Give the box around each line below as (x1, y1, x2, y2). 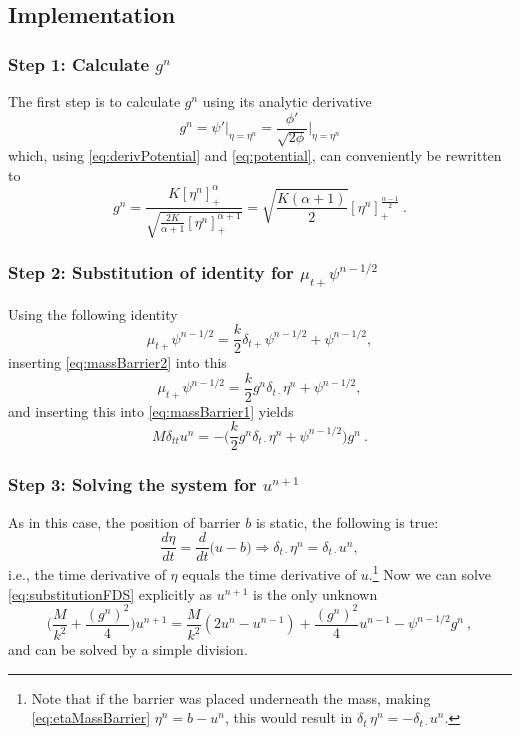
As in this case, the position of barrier (8, 511, 241, 532)
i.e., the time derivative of (8, 564, 166, 585)
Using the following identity (8, 303, 178, 324)
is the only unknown (253, 583, 378, 604)
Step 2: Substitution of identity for (8, 259, 294, 284)
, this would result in (224, 707, 353, 728)
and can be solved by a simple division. (8, 639, 248, 660)
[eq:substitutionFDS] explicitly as (8, 583, 213, 604)
